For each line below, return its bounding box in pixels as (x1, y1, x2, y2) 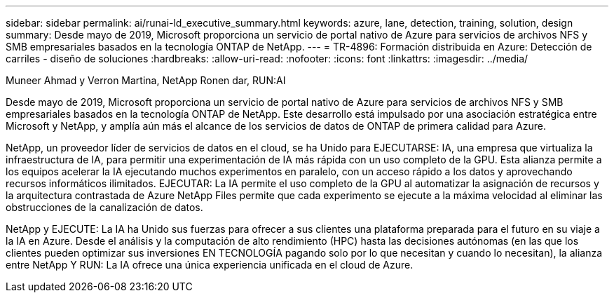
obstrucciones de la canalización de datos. (6, 201, 203, 213)
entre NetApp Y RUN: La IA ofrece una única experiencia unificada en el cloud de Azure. (6, 259, 414, 271)
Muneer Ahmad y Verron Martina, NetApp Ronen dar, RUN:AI (6, 74, 286, 86)
